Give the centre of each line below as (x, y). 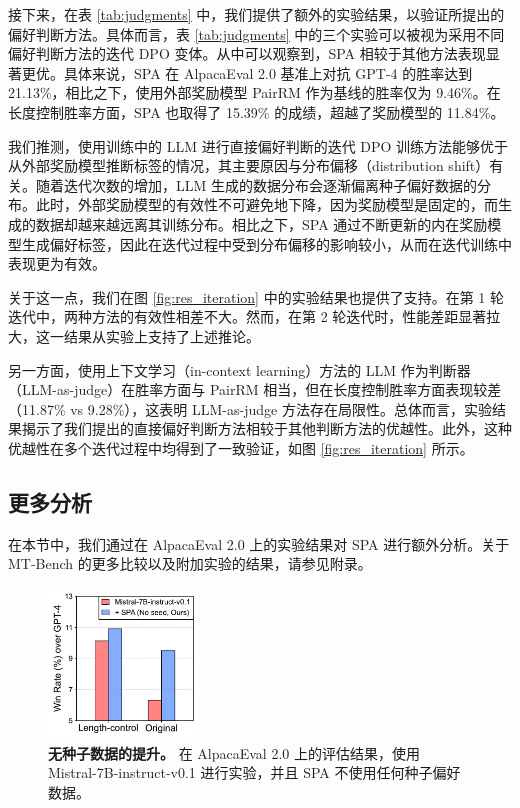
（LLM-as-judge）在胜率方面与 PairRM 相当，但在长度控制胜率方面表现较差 (255, 389)
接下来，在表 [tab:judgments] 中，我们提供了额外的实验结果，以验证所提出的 (256, 14)
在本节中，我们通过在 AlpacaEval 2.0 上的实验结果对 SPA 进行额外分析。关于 (259, 543)
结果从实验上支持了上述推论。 (161, 335)
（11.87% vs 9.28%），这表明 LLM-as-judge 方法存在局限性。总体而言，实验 (250, 408)
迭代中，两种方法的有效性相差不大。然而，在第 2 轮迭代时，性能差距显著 (247, 316)
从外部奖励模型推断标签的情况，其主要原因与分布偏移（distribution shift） (249, 165)
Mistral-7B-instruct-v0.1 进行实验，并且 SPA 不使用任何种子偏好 (254, 772)
